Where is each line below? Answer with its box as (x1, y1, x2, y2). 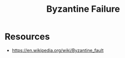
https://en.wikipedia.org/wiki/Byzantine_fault (11, 47, 104, 53)
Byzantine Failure (46, 3, 120, 15)
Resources (4, 31, 50, 42)
